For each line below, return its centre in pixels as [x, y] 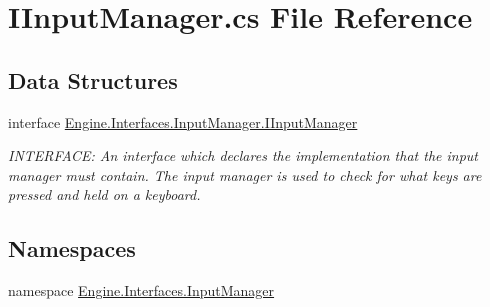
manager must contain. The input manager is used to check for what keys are [245, 174]
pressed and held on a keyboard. [104, 194]
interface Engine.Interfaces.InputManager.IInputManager [183, 121]
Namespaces [72, 248]
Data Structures [93, 79]
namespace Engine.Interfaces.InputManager [141, 290]
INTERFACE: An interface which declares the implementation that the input [243, 155]
